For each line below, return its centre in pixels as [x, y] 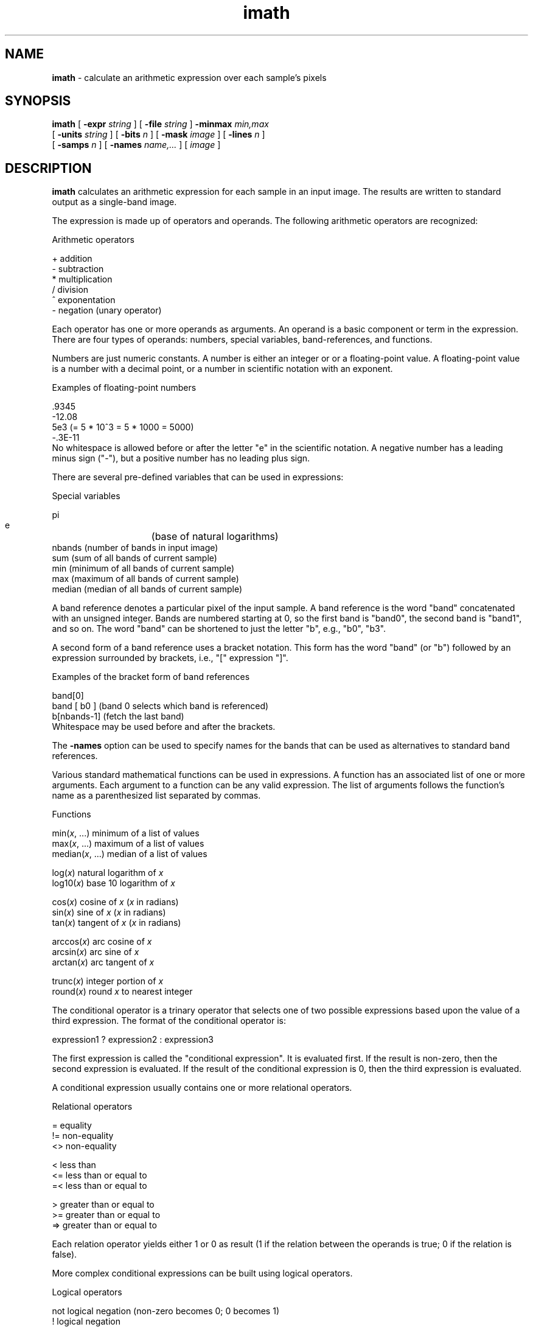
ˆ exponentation [84, 300]
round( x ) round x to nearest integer [122, 992]
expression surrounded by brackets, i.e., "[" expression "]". [170, 658]
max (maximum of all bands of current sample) [145, 579]
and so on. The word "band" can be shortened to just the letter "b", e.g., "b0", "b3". [219, 629]
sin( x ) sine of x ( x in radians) [109, 912]
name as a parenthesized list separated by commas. [156, 796]
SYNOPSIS [38, 101]
